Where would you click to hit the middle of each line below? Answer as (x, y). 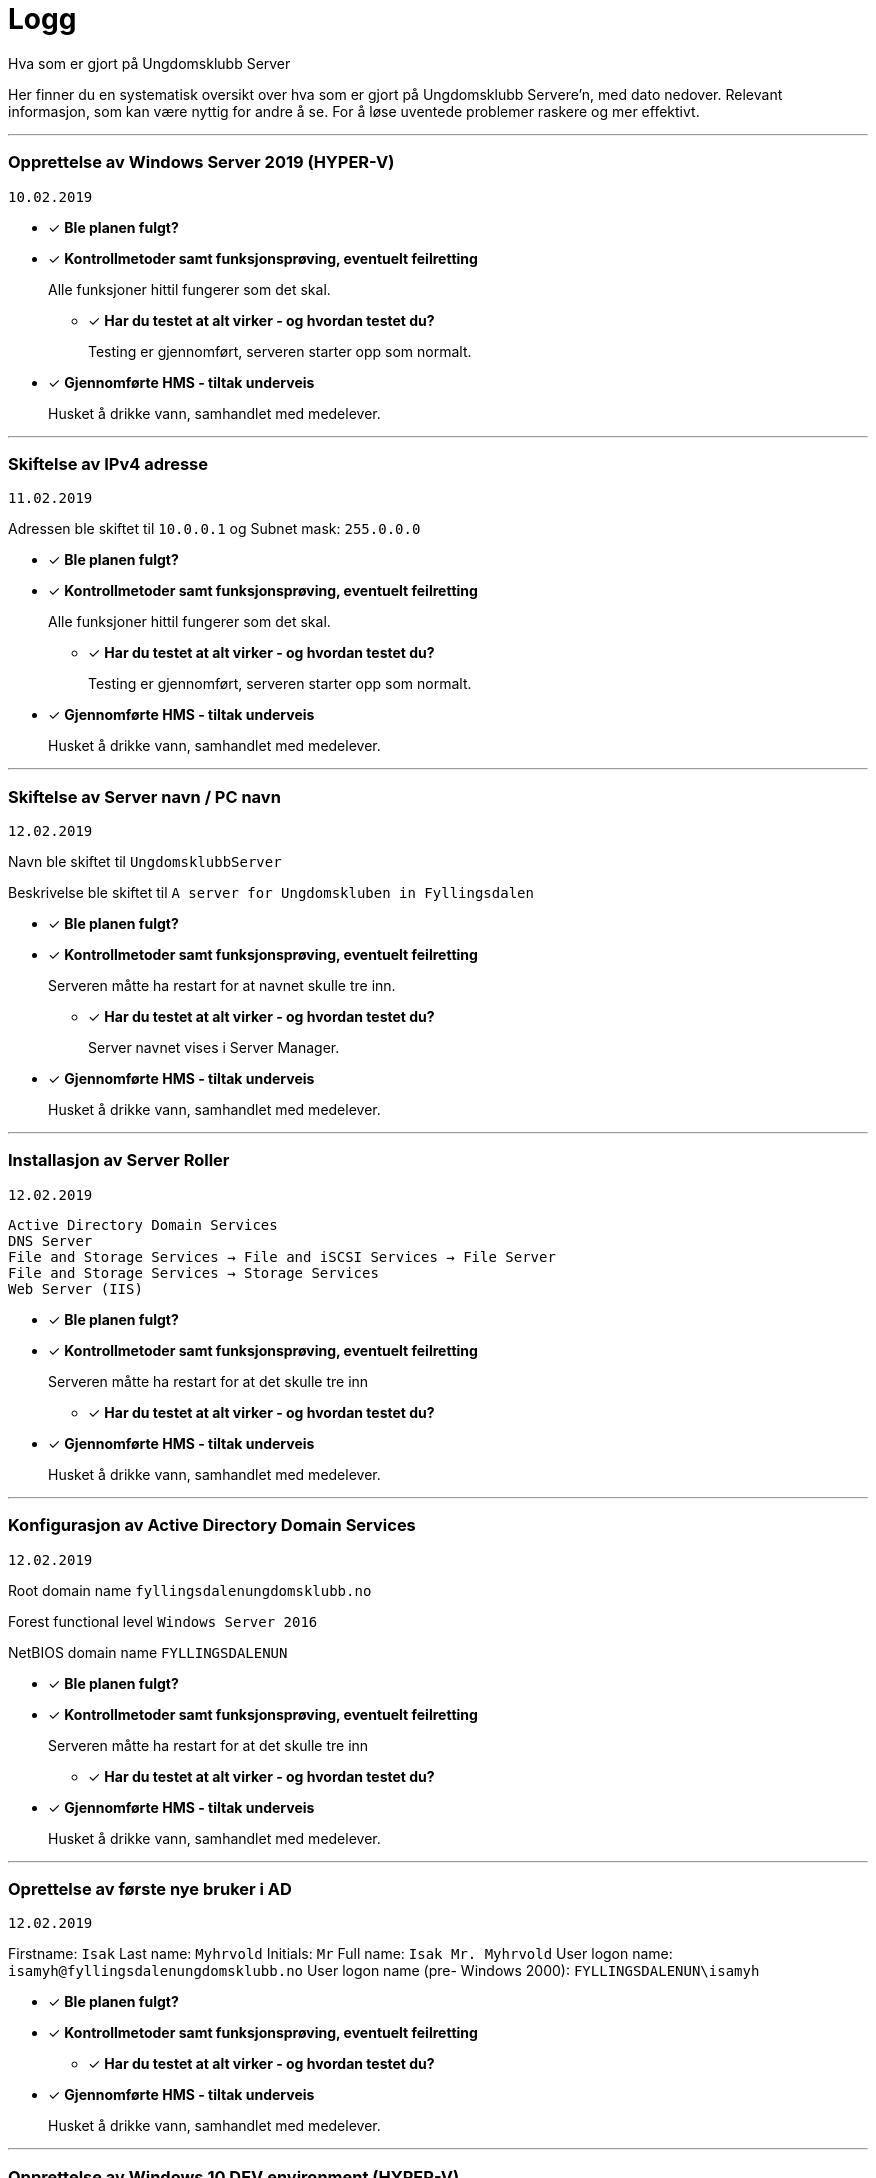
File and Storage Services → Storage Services (193, 1272)
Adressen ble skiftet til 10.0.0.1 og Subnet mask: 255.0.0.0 (214, 529)
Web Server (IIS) (75, 1288)
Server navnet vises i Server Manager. (214, 1047)
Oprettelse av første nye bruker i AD (150, 1888)
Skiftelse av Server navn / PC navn (144, 796)
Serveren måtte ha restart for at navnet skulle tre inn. (222, 985)
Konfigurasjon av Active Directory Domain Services (212, 1525)
